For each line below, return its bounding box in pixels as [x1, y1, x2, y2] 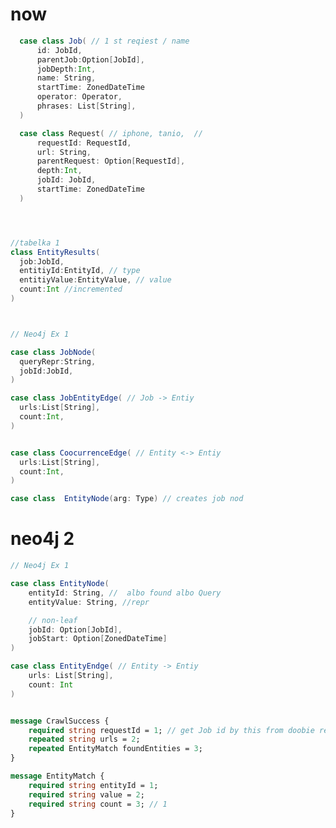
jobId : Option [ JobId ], [28, 624, 123, 635]
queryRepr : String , [19, 356, 97, 367]
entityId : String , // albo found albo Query [28, 588, 222, 598]
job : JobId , [19, 256, 65, 267]
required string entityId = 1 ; [28, 780, 159, 790]
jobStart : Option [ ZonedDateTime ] [28, 634, 168, 644]
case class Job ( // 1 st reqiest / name [19, 36, 190, 46]
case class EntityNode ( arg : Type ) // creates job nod [10, 494, 244, 504]
